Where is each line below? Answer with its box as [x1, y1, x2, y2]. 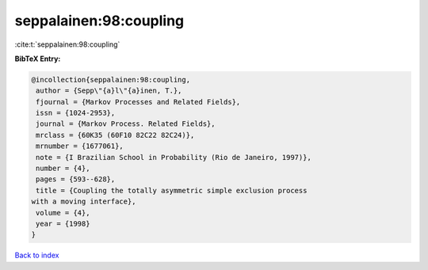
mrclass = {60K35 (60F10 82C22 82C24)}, [36, 131, 195, 139]
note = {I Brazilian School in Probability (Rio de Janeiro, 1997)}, [36, 153, 312, 162]
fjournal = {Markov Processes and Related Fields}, [36, 97, 241, 106]
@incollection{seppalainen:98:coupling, [31, 75, 190, 84]
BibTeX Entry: [14, 54, 61, 63]
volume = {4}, [36, 208, 90, 217]
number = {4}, [36, 164, 90, 173]
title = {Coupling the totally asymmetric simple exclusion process [36, 186, 308, 195]
